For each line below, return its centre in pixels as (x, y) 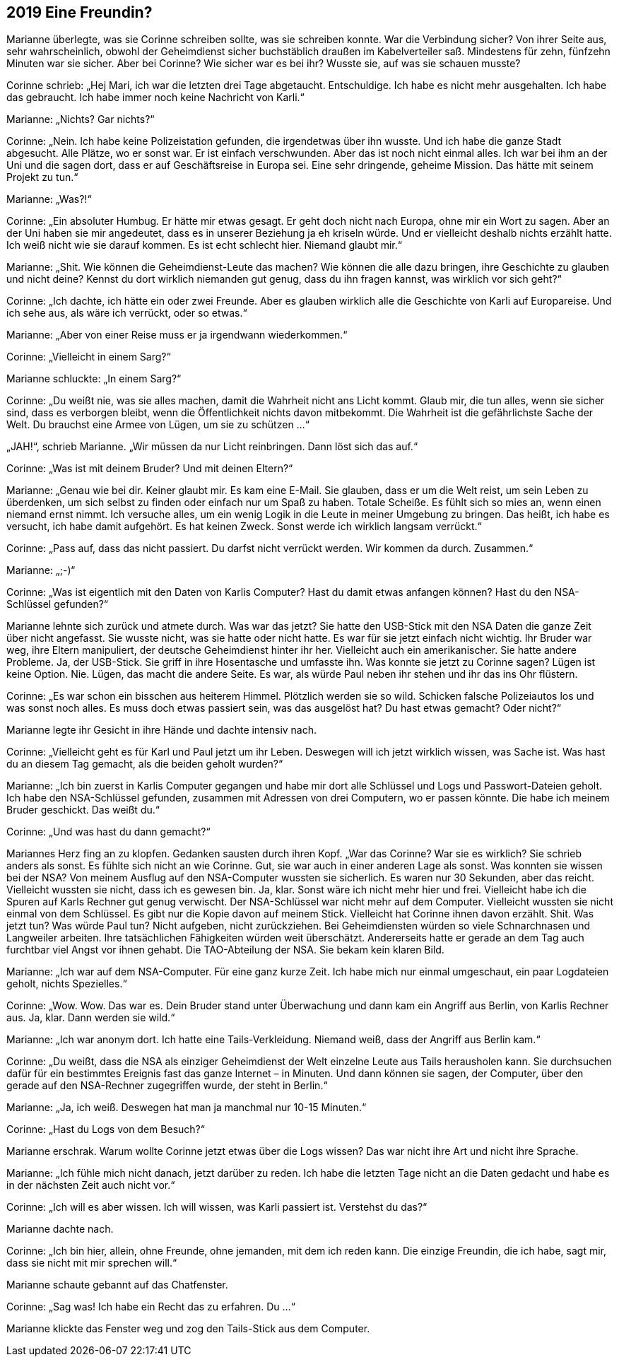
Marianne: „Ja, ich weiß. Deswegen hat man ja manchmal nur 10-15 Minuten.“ (187, 1108)
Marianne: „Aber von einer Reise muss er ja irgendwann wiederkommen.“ (177, 335)
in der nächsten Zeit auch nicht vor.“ (91, 1185)
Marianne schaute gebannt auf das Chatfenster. (117, 1285)
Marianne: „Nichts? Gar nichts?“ (81, 119)
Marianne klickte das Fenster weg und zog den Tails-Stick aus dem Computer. (188, 1329)
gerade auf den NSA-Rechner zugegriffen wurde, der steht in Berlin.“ (167, 1086)
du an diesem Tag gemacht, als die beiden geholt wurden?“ (145, 764)
